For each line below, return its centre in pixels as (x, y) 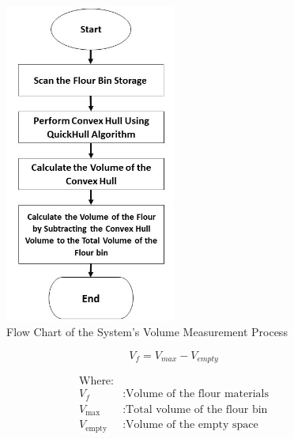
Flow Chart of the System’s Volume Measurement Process (147, 332)
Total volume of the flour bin (197, 409)
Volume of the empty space (192, 425)
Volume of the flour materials (198, 394)
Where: (96, 382)
